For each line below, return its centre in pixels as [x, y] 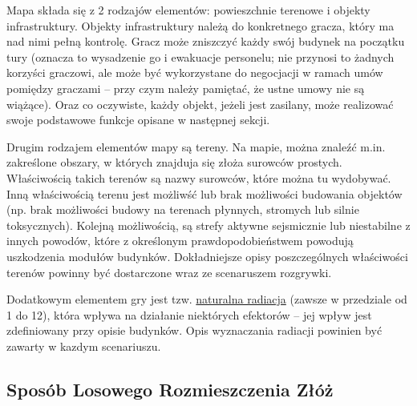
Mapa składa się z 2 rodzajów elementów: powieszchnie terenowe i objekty [188, 10]
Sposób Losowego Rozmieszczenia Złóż [170, 389]
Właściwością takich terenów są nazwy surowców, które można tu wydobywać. [199, 177]
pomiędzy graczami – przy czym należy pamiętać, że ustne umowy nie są [186, 88]
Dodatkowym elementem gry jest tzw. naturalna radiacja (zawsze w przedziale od [207, 299]
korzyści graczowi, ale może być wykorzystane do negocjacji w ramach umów [195, 72]
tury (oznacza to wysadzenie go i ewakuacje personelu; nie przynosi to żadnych [200, 56]
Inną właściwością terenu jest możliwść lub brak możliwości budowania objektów [204, 193]
